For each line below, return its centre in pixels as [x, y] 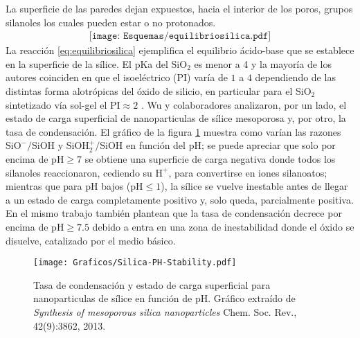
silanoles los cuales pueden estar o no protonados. [111, 22]
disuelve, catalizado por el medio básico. [91, 240]
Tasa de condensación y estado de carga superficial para [152, 284]
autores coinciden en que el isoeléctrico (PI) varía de [117, 77]
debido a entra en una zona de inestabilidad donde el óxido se [223, 226]
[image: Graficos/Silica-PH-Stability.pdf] [135, 263]
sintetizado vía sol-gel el [56, 104]
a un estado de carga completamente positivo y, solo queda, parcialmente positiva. [180, 199]
